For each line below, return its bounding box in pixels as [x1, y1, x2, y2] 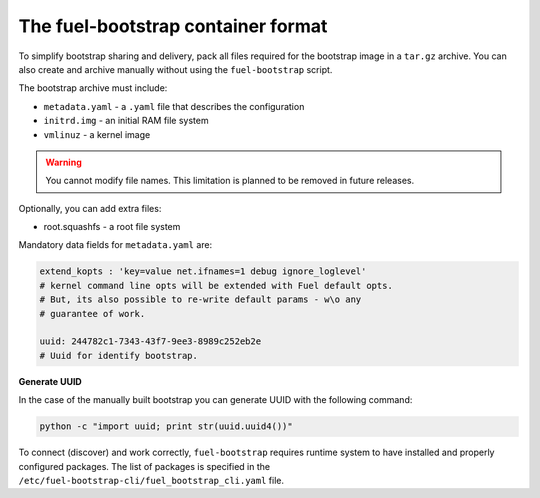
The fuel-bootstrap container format [18, 15, 328, 37]
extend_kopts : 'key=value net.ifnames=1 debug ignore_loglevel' [39, 266, 367, 277]
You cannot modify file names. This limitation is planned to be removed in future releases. [45, 175, 415, 187]
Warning [45, 156, 82, 168]
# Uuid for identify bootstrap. [39, 350, 199, 361]
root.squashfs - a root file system [43, 221, 181, 233]
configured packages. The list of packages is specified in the [18, 460, 270, 472]
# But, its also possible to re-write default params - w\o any [39, 294, 362, 305]
